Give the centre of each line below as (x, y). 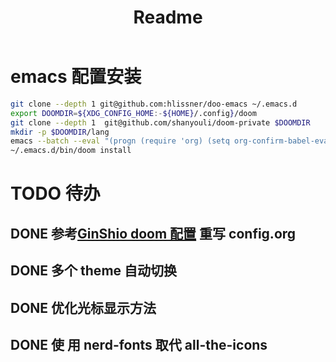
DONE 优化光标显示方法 (83, 307)
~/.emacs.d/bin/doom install (71, 151)
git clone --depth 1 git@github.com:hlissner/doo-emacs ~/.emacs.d (154, 104)
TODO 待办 (55, 193)
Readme (168, 17)
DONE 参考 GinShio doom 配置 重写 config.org (153, 233)
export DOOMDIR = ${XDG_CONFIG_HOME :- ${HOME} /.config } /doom (133, 113)
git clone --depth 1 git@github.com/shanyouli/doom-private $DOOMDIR (160, 122)
